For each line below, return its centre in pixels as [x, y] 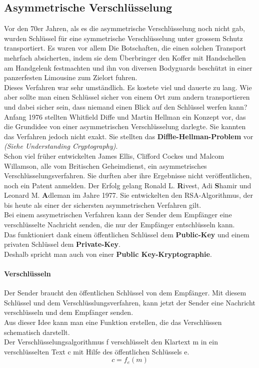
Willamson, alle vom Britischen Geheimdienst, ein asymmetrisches [105, 165]
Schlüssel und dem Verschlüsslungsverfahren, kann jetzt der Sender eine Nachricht [130, 302]
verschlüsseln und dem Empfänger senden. [69, 312]
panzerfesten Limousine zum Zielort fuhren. [71, 77]
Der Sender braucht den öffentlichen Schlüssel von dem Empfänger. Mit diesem [125, 293]
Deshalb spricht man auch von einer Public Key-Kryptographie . [108, 254]
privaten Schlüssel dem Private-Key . [62, 244]
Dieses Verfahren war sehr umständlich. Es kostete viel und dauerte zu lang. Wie [128, 87]
